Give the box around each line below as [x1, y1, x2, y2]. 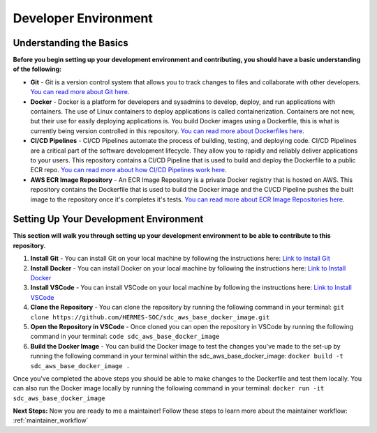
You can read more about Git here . [30, 88, 130, 96]
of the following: [13, 65, 62, 73]
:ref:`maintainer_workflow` [13, 416, 89, 425]
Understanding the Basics [13, 37, 128, 49]
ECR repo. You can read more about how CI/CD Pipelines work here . [30, 166, 227, 174]
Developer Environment [13, 10, 154, 26]
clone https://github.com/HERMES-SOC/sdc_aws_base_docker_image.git [30, 313, 270, 321]
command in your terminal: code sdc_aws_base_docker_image [30, 332, 220, 341]
